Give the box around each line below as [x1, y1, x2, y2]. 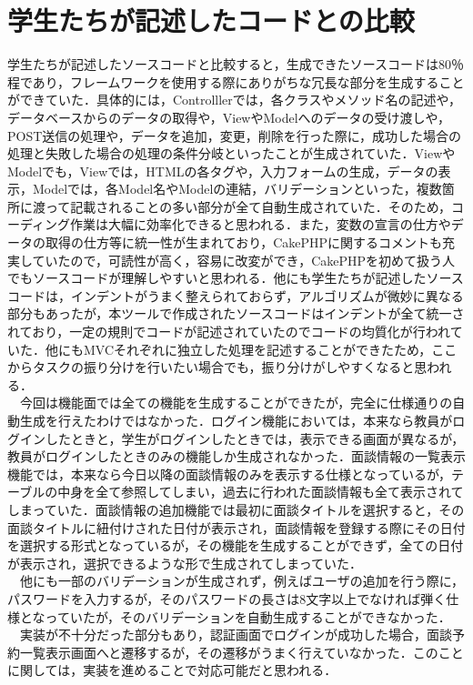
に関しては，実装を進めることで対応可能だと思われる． [7, 660, 337, 680]
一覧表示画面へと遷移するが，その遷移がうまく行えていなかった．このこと [19, 642, 464, 661]
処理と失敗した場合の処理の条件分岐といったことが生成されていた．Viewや [7, 144, 456, 163]
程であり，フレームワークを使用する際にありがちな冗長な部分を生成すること [7, 72, 465, 91]
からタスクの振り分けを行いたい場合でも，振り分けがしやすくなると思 [7, 358, 428, 377]
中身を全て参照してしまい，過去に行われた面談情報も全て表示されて [57, 482, 464, 501]
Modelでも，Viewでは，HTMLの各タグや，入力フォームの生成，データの [7, 161, 438, 180]
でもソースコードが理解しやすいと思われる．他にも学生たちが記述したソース [7, 268, 464, 287]
